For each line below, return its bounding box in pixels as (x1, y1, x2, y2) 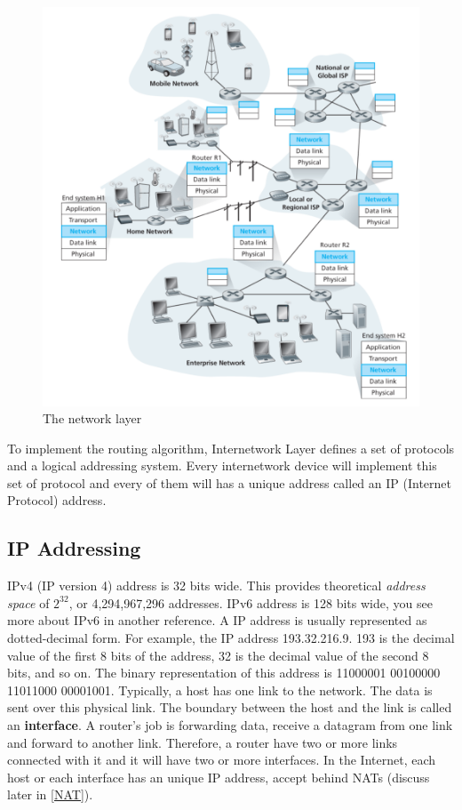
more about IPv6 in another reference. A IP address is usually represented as (7, 611, 427, 630)
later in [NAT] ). (7, 785, 93, 804)
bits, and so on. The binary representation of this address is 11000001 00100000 (7, 663, 441, 682)
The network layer (43, 409, 142, 428)
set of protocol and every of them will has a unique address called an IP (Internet (7, 473, 451, 492)
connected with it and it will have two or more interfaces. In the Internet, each (7, 750, 436, 769)
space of (7, 593, 50, 612)
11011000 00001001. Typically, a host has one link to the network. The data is (7, 680, 433, 699)
